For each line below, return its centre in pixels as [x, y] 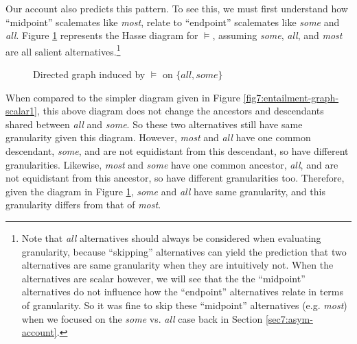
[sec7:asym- [289, 318]
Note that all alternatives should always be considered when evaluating [171, 237]
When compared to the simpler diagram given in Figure [123, 97]
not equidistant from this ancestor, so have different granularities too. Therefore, [175, 178]
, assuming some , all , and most [277, 35]
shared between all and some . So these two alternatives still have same [154, 124]
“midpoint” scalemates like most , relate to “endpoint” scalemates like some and [173, 22]
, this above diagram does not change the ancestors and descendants [181, 111]
